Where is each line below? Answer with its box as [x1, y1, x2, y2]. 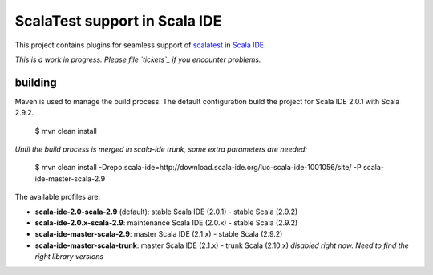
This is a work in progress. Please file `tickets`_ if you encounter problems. [14, 55, 261, 64]
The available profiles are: [14, 192, 100, 202]
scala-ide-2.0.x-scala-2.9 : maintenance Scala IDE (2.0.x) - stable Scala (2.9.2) [34, 217, 298, 228]
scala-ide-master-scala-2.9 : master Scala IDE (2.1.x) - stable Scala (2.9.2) [34, 229, 283, 239]
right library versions [34, 252, 104, 261]
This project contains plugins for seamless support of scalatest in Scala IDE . [14, 40, 266, 50]
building [14, 75, 57, 89]
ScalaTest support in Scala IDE [14, 12, 222, 30]
